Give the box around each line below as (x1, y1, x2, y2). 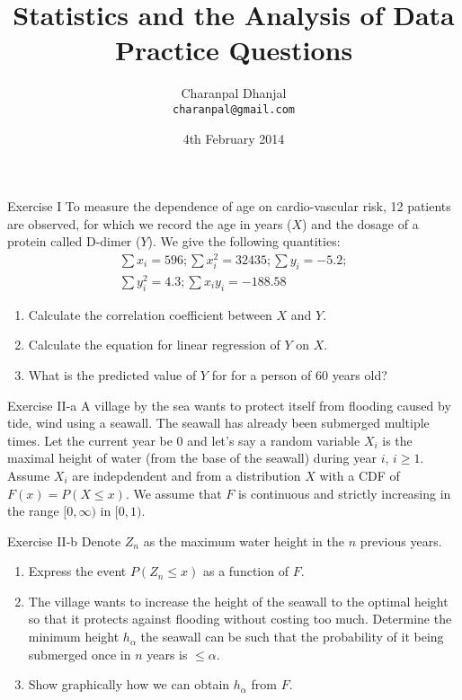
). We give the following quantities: (147, 232, 341, 251)
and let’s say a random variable (187, 430, 360, 449)
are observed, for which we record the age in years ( (7, 214, 292, 233)
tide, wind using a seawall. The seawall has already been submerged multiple (7, 413, 430, 432)
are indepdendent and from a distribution (72, 465, 301, 484)
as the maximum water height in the (143, 531, 344, 550)
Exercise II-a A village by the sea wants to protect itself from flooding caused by (7, 395, 451, 414)
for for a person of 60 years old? (211, 365, 387, 384)
